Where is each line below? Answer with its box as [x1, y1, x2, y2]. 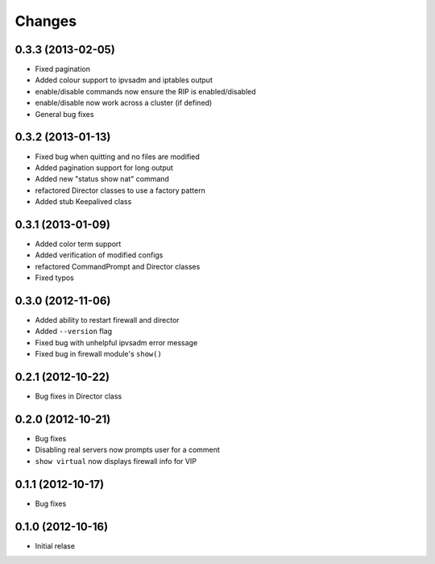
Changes [14, 12, 77, 30]
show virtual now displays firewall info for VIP [35, 456, 197, 466]
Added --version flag [35, 327, 113, 336]
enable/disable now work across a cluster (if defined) [35, 98, 213, 108]
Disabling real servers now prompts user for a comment [35, 445, 221, 455]
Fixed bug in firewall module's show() [35, 349, 163, 359]
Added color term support [35, 239, 122, 249]
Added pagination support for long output [35, 162, 173, 173]
